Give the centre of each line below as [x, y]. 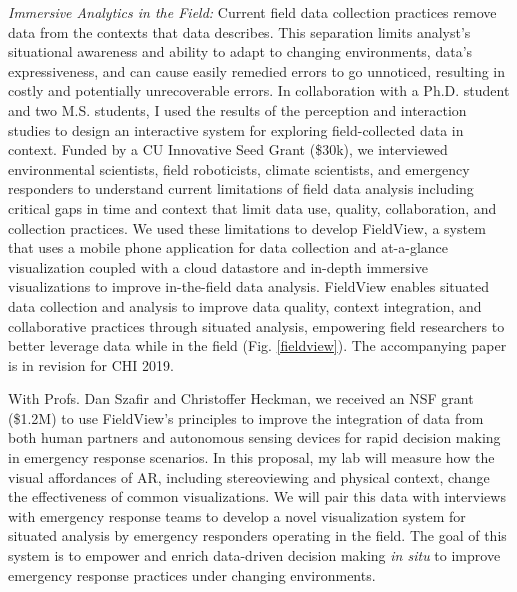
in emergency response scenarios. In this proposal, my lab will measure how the [251, 457]
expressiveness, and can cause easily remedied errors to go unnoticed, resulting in [257, 70]
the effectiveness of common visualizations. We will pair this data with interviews [257, 496]
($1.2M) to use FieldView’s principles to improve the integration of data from [246, 417]
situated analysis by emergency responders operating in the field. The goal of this [257, 535]
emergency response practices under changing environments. [192, 574]
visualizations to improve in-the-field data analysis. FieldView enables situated [248, 286]
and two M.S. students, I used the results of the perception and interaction [237, 109]
